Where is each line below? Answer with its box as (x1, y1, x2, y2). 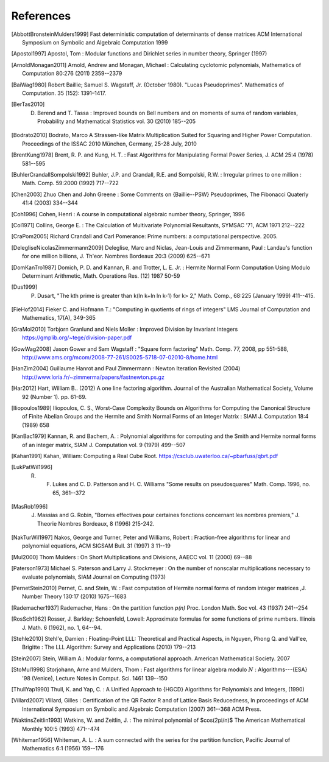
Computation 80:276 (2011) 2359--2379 (22, 70, 122, 77)
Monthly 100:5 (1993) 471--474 (22, 725, 100, 732)
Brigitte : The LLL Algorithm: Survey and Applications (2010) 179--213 (22, 643, 196, 651)
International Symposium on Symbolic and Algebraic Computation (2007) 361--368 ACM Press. (22, 705, 261, 713)
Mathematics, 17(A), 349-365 (22, 314, 96, 322)
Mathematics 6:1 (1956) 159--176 (22, 745, 104, 752)
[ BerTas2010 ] (11, 101, 45, 108)
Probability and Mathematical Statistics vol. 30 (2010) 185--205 (37, 118, 196, 125)
